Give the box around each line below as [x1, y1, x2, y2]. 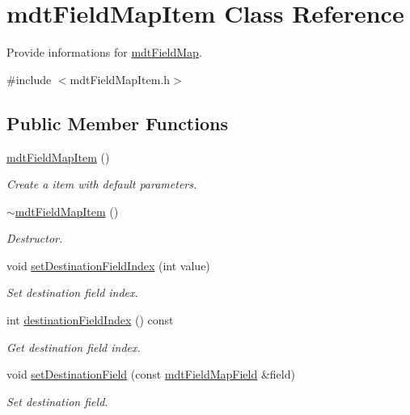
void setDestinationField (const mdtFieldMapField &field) [6, 366, 295, 383]
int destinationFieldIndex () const [6, 311, 174, 328]
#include [6, 70, 52, 87]
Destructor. [6, 230, 63, 247]
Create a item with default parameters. [6, 176, 197, 193]
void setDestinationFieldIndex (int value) [6, 256, 210, 273]
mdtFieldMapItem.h [70, 70, 171, 87]
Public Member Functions [6, 110, 228, 135]
